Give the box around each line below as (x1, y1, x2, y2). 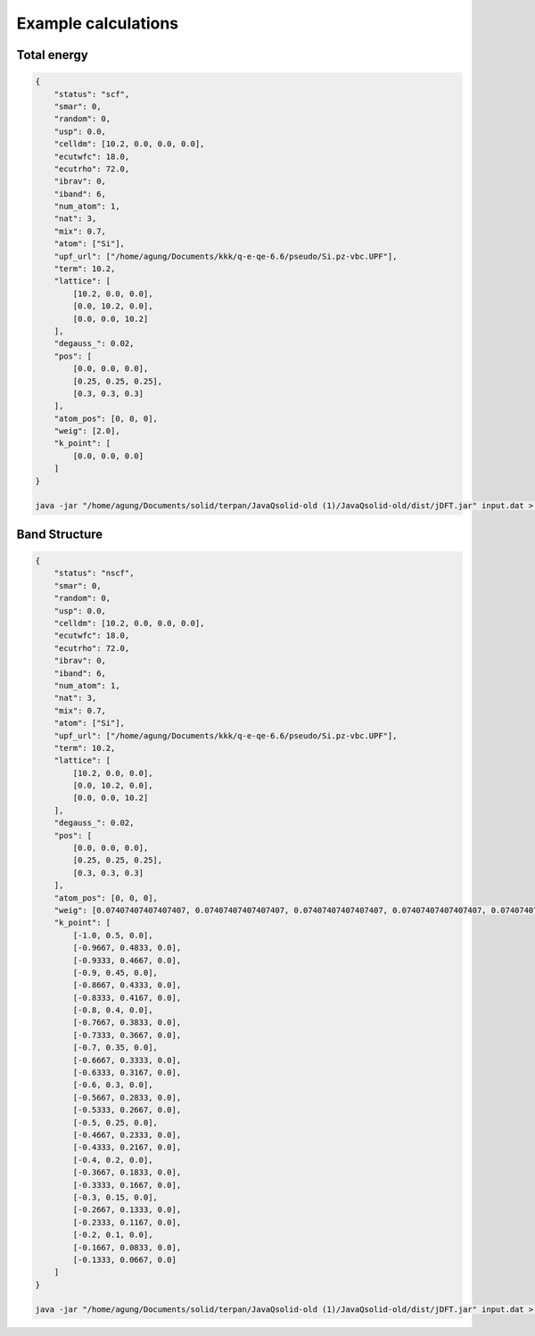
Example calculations (16, 13, 179, 33)
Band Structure (16, 526, 103, 541)
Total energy (16, 47, 88, 62)
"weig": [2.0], (53, 426, 120, 436)
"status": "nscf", (53, 568, 135, 579)
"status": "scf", (53, 89, 130, 99)
